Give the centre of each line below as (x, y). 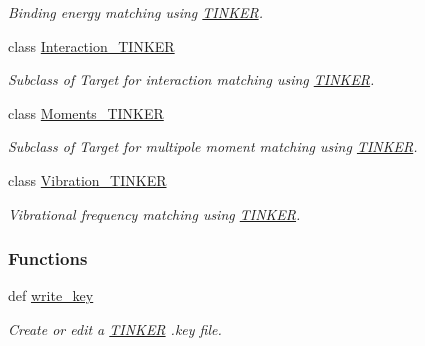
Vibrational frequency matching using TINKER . (154, 213)
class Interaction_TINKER (91, 45)
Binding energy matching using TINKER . (135, 12)
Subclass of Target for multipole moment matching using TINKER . (213, 146)
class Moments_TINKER (86, 112)
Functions (48, 258)
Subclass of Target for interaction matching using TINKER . (191, 79)
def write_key (51, 295)
